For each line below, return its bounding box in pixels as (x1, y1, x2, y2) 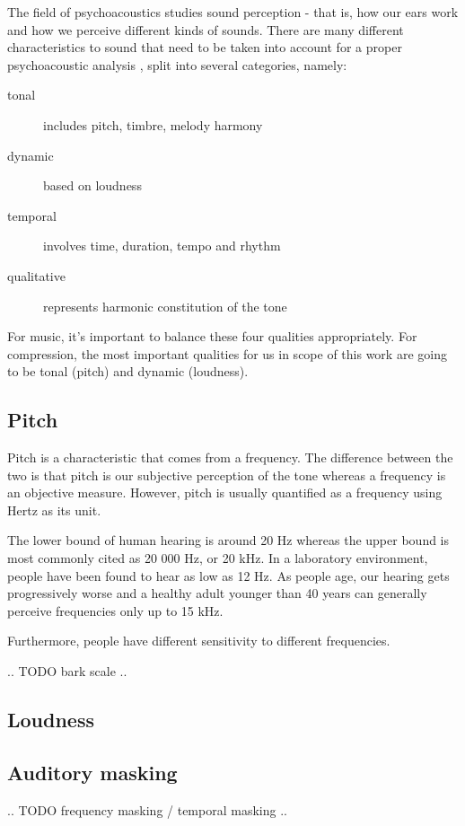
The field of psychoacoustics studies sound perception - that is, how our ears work (7, 3, 459, 21)
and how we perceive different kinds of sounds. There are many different (7, 20, 404, 39)
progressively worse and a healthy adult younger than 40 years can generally (7, 584, 427, 602)
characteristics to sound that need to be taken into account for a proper (7, 38, 402, 57)
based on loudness (43, 176, 142, 195)
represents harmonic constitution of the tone (43, 296, 287, 315)
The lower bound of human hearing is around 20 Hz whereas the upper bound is (7, 531, 450, 549)
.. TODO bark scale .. (7, 662, 127, 681)
